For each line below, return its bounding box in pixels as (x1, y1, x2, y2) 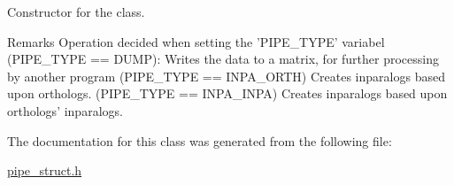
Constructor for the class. (7, 3, 145, 20)
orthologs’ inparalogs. (7, 101, 123, 119)
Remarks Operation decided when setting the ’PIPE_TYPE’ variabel (7, 32, 385, 50)
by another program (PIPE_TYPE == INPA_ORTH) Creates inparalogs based (7, 66, 445, 85)
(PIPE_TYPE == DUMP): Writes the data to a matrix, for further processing (7, 50, 439, 68)
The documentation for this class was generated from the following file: (7, 131, 392, 150)
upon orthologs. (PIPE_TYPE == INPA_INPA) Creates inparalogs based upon (7, 84, 448, 103)
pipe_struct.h (7, 161, 82, 180)
